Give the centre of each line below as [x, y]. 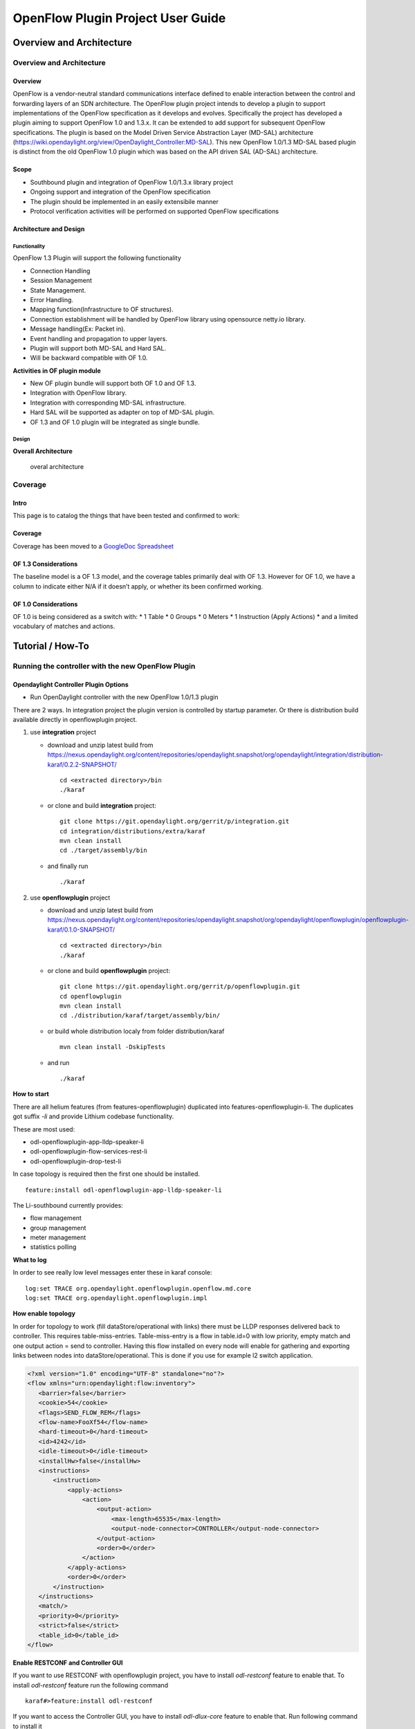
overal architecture [57, 467]
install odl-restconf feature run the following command [91, 1685]
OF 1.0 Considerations [45, 604]
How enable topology [44, 1313]
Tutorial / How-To [51, 646]
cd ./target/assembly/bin [104, 850]
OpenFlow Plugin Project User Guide [119, 18]
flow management [56, 1218]
